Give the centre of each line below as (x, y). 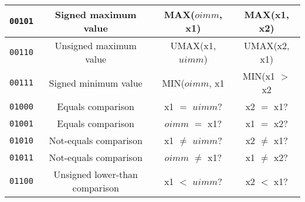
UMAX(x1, (193, 45)
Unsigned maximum (96, 45)
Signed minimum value (96, 83)
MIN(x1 (259, 76)
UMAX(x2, (267, 45)
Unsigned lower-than (96, 174)
